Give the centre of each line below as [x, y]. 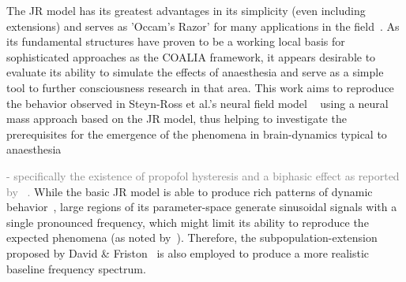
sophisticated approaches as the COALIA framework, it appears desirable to [191, 56]
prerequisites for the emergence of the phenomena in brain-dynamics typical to [197, 134]
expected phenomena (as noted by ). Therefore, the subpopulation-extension [192, 237]
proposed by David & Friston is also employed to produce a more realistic [188, 252]
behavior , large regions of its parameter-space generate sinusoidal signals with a [202, 207]
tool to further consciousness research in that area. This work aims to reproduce [200, 87]
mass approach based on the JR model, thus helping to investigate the [177, 119]
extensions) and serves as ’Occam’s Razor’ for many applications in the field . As [203, 26]
